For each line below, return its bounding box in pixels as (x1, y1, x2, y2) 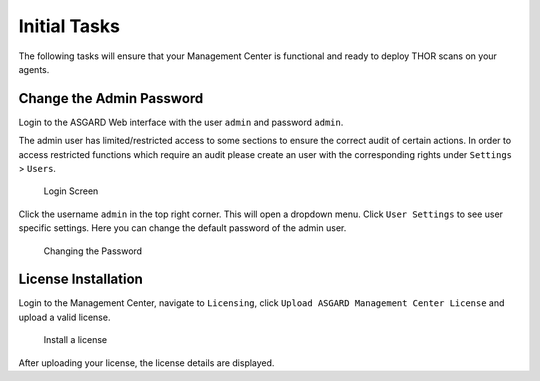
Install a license (43, 334, 108, 346)
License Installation (18, 271, 144, 288)
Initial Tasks (18, 15, 120, 37)
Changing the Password (43, 245, 143, 257)
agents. (18, 63, 50, 75)
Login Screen (43, 185, 99, 197)
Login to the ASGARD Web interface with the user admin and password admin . (18, 116, 344, 128)
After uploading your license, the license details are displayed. (18, 356, 275, 369)
